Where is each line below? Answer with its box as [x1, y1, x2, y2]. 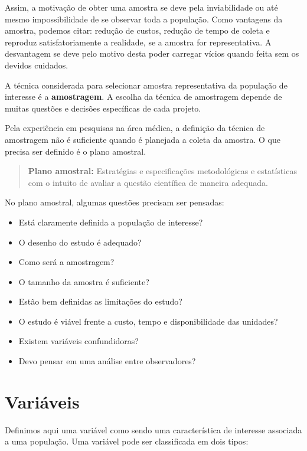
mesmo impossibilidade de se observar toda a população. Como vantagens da [5, 12, 283, 25]
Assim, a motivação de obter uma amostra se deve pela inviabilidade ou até [5, 1, 278, 13]
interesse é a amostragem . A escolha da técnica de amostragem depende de [5, 90, 282, 103]
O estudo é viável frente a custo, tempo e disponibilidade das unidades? [18, 315, 278, 327]
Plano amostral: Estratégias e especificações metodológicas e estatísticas [28, 165, 297, 177]
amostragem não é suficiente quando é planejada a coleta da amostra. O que [5, 133, 280, 145]
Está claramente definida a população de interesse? [18, 215, 203, 228]
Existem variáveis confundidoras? [18, 335, 139, 347]
